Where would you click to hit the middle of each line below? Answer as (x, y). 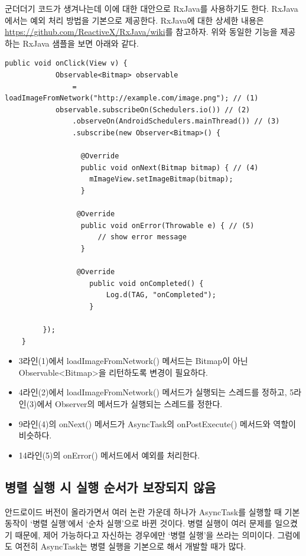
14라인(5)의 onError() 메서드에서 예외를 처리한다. (109, 455)
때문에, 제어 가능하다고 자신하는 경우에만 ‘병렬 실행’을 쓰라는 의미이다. (145, 534)
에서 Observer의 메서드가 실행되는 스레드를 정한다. (130, 404)
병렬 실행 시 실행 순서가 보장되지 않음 (110, 487)
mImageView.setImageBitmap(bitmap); (161, 179)
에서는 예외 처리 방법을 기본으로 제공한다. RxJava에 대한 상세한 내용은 (134, 20)
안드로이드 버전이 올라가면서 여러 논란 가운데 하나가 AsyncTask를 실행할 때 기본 (152, 511)
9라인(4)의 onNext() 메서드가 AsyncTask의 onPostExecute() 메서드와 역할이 (157, 423)
